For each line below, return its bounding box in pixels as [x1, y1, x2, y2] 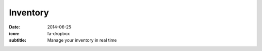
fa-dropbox [47, 30, 70, 36]
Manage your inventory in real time [47, 38, 117, 43]
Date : [9, 24, 20, 30]
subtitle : [9, 38, 27, 43]
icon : [9, 30, 20, 36]
